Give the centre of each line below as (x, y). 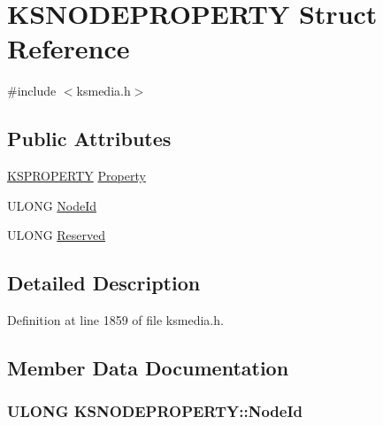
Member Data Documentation (148, 368)
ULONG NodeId (52, 205)
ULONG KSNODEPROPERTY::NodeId (155, 411)
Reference (69, 48)
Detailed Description (104, 283)
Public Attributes (89, 139)
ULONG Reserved (57, 235)
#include (32, 91)
